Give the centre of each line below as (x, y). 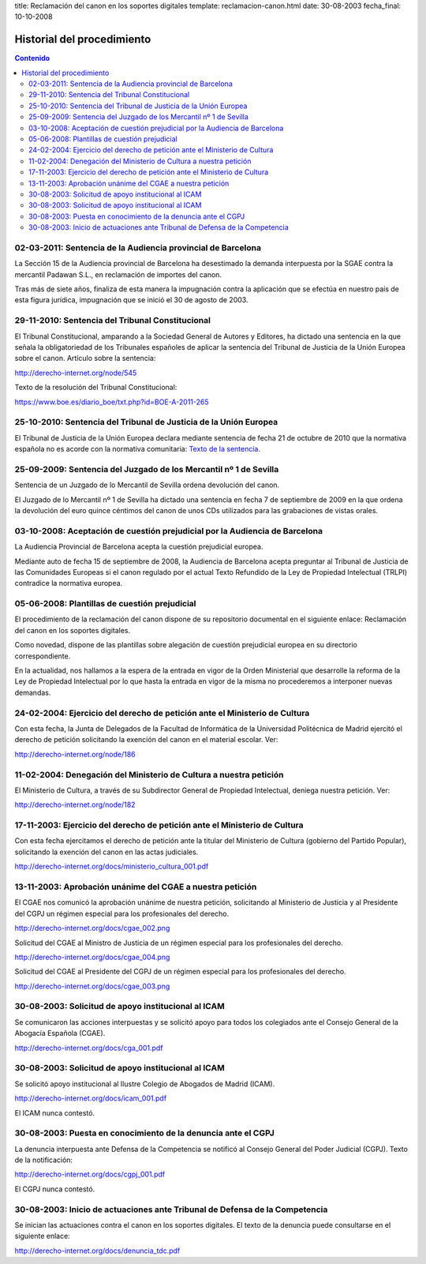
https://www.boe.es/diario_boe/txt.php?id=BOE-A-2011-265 (112, 402)
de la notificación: (44, 1160)
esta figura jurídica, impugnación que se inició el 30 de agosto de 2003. (131, 300)
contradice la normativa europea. (69, 583)
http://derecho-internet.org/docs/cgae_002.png (92, 928)
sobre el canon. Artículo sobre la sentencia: (85, 358)
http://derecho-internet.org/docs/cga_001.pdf (89, 1048)
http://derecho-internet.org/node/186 (75, 754)
